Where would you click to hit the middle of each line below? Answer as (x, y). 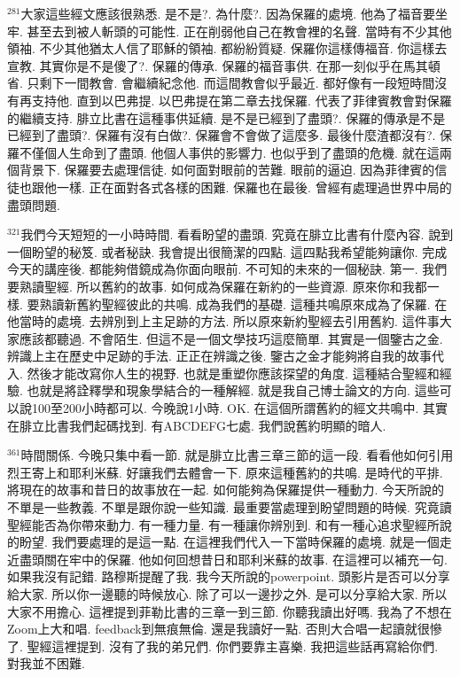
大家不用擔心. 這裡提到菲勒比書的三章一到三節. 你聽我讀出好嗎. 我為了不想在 (230, 611)
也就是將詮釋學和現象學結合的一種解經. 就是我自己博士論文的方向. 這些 (233, 390)
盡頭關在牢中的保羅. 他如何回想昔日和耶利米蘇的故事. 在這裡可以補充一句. (233, 559)
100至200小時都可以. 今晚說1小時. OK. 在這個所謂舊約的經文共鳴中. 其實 (239, 408)
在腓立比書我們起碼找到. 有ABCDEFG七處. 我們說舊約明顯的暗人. (197, 425)
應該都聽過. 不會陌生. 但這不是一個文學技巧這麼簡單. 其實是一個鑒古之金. (231, 338)
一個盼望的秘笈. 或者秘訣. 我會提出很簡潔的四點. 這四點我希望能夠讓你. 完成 (227, 251)
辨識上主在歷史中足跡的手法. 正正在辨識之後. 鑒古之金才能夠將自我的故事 (220, 356)
